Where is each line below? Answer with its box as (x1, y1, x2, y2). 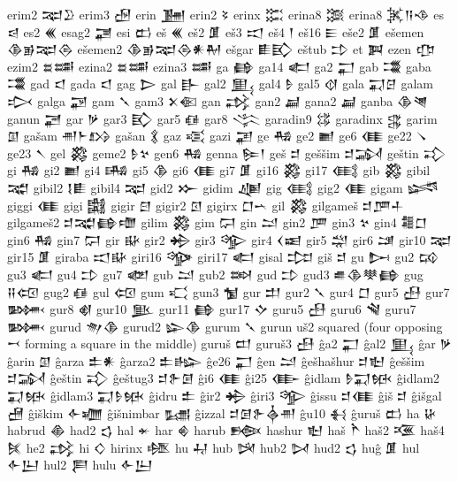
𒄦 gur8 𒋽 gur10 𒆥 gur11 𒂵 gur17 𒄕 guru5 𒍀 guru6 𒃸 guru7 (7, 300, 416, 318)
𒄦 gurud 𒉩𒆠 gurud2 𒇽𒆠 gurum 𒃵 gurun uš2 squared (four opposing (7, 317, 443, 335)
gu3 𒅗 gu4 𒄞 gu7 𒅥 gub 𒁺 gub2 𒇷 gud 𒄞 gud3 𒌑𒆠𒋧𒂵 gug (7, 264, 424, 283)
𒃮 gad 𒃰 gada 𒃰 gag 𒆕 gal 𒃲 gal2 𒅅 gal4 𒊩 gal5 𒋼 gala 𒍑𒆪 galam (7, 74, 433, 93)
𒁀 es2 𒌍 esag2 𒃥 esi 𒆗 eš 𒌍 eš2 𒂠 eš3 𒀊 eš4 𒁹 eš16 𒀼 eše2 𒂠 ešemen (7, 22, 424, 41)
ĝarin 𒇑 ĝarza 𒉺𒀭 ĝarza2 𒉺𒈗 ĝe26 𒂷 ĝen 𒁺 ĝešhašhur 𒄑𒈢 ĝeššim (7, 351, 425, 370)
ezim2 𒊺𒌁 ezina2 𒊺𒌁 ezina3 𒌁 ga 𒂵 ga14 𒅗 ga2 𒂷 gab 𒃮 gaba (7, 57, 431, 75)
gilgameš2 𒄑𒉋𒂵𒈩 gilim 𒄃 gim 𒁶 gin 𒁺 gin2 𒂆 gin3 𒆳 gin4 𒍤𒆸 (7, 213, 428, 232)
